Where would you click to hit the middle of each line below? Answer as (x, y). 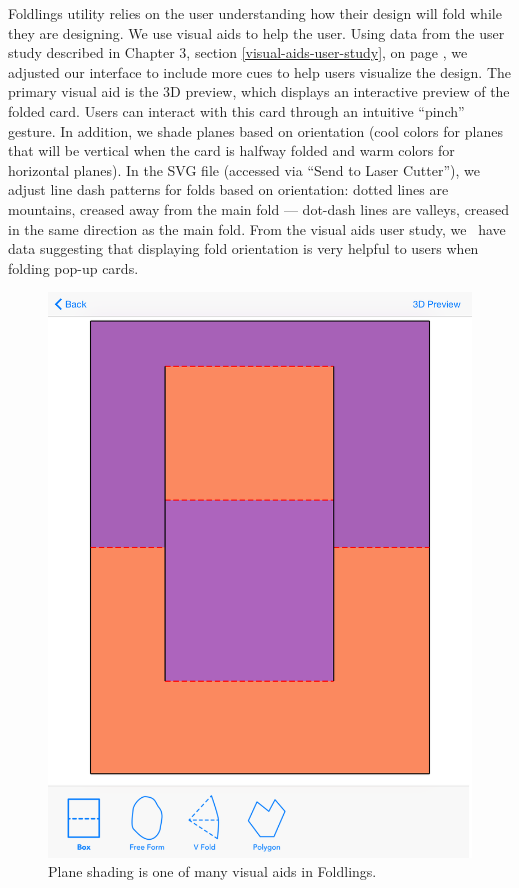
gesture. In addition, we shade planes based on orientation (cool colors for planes (255, 130)
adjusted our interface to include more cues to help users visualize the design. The (260, 71)
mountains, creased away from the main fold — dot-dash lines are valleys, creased (259, 208)
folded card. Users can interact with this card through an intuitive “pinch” (236, 110)
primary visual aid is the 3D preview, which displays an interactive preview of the (259, 91)
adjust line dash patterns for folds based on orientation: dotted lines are (228, 189)
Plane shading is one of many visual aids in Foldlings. (212, 871)
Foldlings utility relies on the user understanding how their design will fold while (255, 13)
